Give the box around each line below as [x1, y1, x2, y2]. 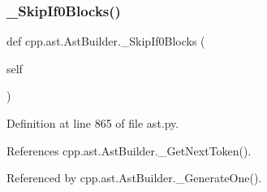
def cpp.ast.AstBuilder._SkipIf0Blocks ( [6, 33, 205, 50]
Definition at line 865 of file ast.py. [6, 115, 179, 131]
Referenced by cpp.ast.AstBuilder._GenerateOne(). [6, 169, 262, 186]
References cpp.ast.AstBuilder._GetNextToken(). [6, 142, 252, 159]
